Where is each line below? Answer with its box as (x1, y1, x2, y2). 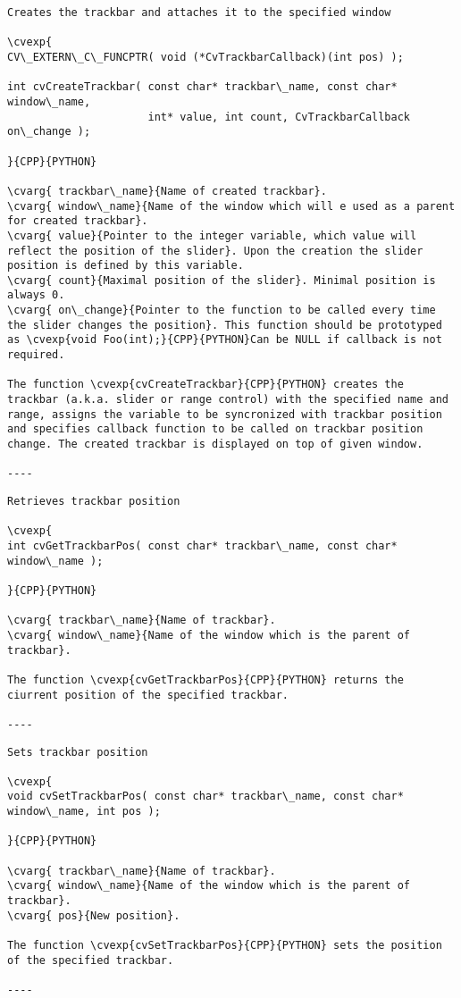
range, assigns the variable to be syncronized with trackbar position (7, 407, 442, 421)
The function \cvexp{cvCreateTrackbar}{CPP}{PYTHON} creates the (7, 378, 404, 391)
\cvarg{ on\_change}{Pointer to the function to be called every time (7, 304, 436, 317)
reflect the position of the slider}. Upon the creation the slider (7, 244, 423, 257)
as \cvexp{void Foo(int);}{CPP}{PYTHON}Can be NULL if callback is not (7, 333, 442, 347)
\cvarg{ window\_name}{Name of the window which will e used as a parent (7, 199, 456, 213)
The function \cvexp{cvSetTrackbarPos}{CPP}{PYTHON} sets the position (7, 939, 442, 952)
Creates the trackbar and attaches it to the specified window (7, 6, 391, 19)
